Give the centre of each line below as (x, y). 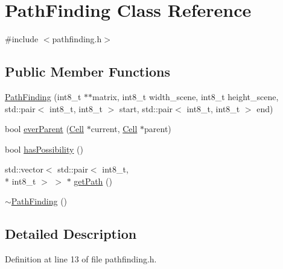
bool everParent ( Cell (44, 129)
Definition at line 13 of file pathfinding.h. (81, 259)
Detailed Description (71, 234)
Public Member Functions (87, 71)
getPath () (93, 181)
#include (22, 39)
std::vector (24, 169)
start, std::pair (146, 108)
